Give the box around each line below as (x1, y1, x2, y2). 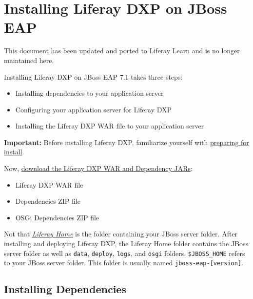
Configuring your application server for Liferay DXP (15, 104, 172, 114)
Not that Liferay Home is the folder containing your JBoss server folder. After (4, 229, 238, 239)
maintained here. (4, 55, 54, 65)
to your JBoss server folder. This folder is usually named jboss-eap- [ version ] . (4, 257, 244, 268)
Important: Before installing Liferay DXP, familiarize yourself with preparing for (4, 137, 249, 147)
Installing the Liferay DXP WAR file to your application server (15, 121, 204, 131)
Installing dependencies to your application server (15, 88, 164, 98)
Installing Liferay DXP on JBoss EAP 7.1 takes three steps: (4, 71, 183, 82)
